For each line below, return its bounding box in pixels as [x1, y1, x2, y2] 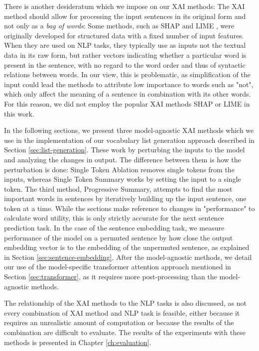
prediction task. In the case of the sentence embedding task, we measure [4, 223, 225, 233]
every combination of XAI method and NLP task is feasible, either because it [4, 307, 240, 318]
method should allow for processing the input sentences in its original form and [4, 10, 246, 21]
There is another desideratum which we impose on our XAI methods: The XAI [4, 1, 245, 11]
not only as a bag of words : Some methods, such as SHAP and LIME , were [4, 20, 235, 31]
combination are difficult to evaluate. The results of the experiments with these [4, 327, 246, 337]
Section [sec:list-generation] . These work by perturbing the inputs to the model [4, 144, 245, 155]
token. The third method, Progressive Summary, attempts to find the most [4, 183, 233, 194]
